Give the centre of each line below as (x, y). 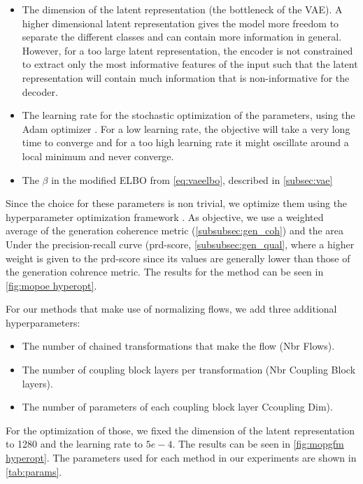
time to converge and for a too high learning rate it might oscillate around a (185, 142)
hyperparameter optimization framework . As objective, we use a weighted (165, 216)
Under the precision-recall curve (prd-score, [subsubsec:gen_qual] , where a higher (180, 244)
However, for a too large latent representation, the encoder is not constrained (187, 50)
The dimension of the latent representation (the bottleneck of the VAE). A (182, 9)
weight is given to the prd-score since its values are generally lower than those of (178, 258)
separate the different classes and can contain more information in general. (182, 37)
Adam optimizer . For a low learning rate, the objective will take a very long (186, 128)
